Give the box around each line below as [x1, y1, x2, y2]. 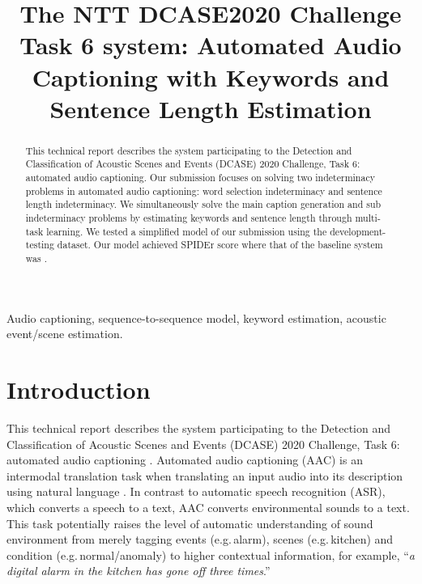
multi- [355, 211, 381, 225]
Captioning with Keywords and [32, 60, 390, 93]
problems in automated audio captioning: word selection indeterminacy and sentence [25, 184, 382, 197]
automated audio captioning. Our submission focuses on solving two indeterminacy [25, 171, 375, 184]
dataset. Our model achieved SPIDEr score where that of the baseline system [57, 238, 383, 252]
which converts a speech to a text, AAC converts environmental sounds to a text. [6, 498, 410, 515]
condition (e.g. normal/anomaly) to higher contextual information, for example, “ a [6, 546, 415, 563]
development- [330, 224, 386, 238]
